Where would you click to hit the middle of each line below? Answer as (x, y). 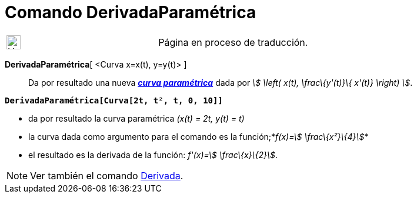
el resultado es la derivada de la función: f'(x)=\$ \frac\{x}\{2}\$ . (153, 155)
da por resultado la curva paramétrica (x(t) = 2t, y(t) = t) (136, 118)
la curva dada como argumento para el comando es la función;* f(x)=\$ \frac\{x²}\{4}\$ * (199, 136)
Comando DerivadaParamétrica (131, 12)
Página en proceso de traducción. (233, 42)
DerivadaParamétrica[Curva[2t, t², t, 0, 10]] (114, 100)
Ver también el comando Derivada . (107, 175)
